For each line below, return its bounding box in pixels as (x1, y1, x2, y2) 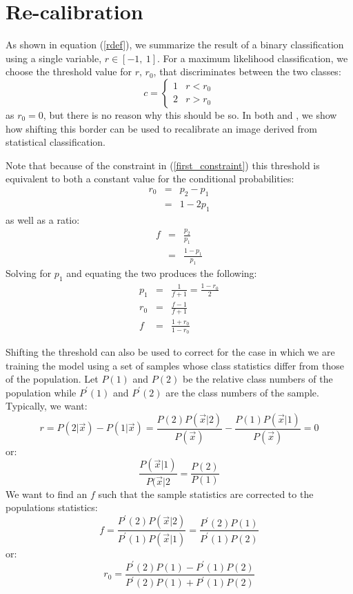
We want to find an (6, 486, 88, 501)
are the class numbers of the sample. (165, 385, 319, 399)
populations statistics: (6, 500, 98, 515)
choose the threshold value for (6, 64, 132, 79)
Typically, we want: (6, 399, 88, 413)
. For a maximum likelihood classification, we (157, 50, 348, 65)
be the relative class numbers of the (182, 372, 333, 386)
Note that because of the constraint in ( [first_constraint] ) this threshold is (6, 157, 320, 172)
